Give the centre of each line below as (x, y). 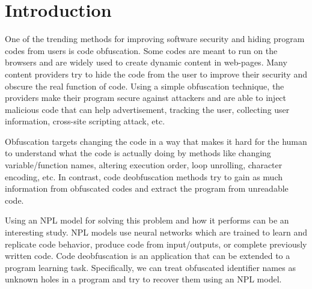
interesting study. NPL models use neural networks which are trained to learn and (156, 232)
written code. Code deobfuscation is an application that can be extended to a (148, 256)
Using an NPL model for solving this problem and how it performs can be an (147, 220)
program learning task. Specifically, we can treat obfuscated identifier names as (150, 267)
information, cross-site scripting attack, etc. (85, 121)
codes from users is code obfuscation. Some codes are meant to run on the (141, 50)
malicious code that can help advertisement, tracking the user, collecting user (147, 109)
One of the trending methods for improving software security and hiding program (155, 39)
